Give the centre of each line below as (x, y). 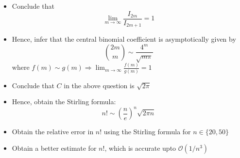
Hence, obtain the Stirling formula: (64, 102)
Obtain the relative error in (53, 132)
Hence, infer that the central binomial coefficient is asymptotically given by (124, 39)
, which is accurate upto (140, 148)
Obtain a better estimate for (54, 148)
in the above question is (99, 85)
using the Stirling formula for (147, 132)
